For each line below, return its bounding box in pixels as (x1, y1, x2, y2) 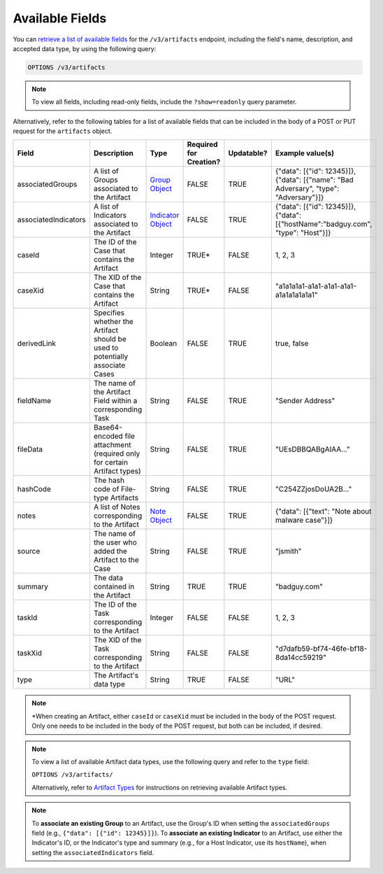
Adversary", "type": (275, 184, 340, 194)
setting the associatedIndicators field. (31, 848, 154, 857)
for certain (93, 458, 129, 467)
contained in (93, 582, 135, 591)
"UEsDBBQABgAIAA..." (275, 444, 351, 454)
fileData (17, 444, 43, 454)
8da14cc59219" (275, 653, 326, 663)
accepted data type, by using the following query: (13, 44, 157, 52)
